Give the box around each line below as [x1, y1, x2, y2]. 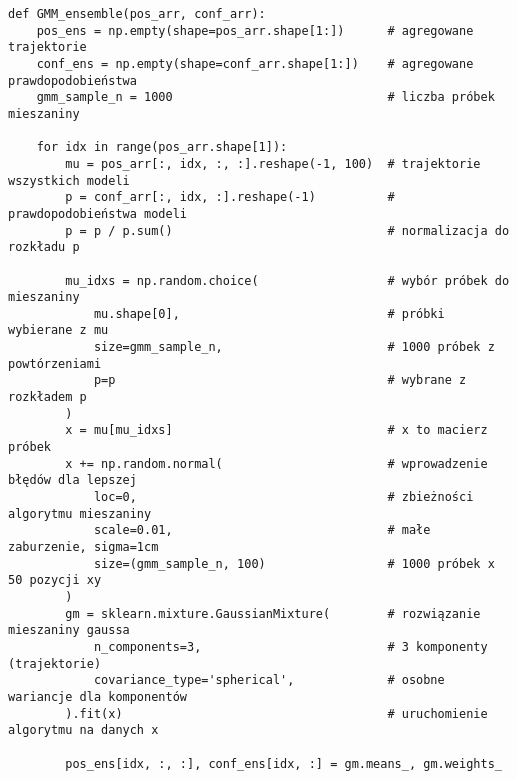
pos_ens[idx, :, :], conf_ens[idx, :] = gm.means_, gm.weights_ [65, 756, 502, 771]
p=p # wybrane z [93, 373, 467, 388]
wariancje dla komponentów [8, 689, 187, 704]
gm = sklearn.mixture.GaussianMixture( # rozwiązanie [65, 606, 481, 621]
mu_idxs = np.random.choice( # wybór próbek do [65, 273, 510, 288]
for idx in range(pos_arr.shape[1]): [36, 140, 288, 155]
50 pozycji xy [8, 573, 102, 588]
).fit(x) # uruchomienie [65, 706, 488, 721]
